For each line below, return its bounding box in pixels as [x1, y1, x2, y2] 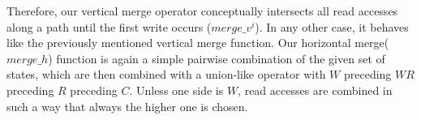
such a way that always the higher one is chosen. [6, 97, 248, 114]
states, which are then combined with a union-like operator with [6, 66, 326, 83]
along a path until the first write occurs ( [6, 18, 212, 35]
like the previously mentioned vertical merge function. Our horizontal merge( [6, 34, 389, 51]
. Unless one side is [129, 81, 224, 98]
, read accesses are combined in [238, 81, 393, 98]
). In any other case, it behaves [255, 18, 409, 35]
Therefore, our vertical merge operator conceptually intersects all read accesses [6, 2, 398, 19]
